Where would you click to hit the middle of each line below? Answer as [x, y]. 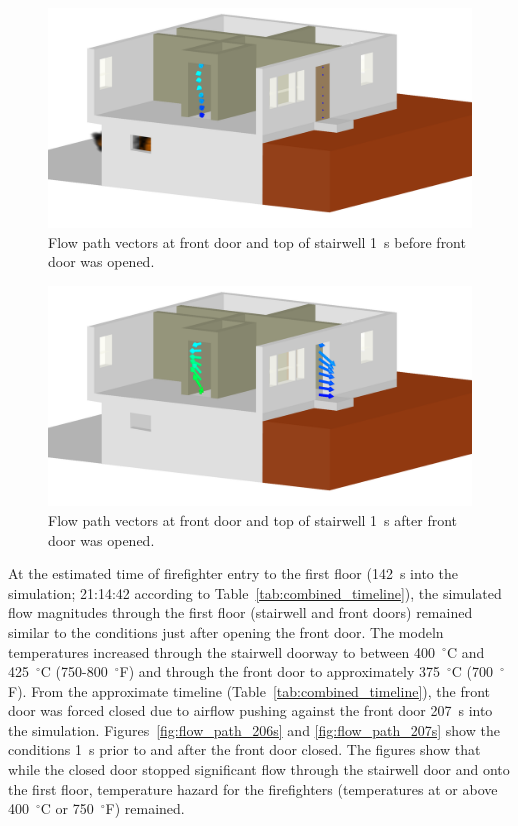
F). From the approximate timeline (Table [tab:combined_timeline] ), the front [249, 690]
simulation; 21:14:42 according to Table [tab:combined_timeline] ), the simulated [255, 592]
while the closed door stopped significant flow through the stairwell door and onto [259, 769]
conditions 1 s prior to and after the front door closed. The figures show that [244, 749]
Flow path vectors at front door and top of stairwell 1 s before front [257, 241]
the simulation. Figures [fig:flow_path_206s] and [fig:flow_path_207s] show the [254, 729]
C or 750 [67, 808]
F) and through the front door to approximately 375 [280, 671]
